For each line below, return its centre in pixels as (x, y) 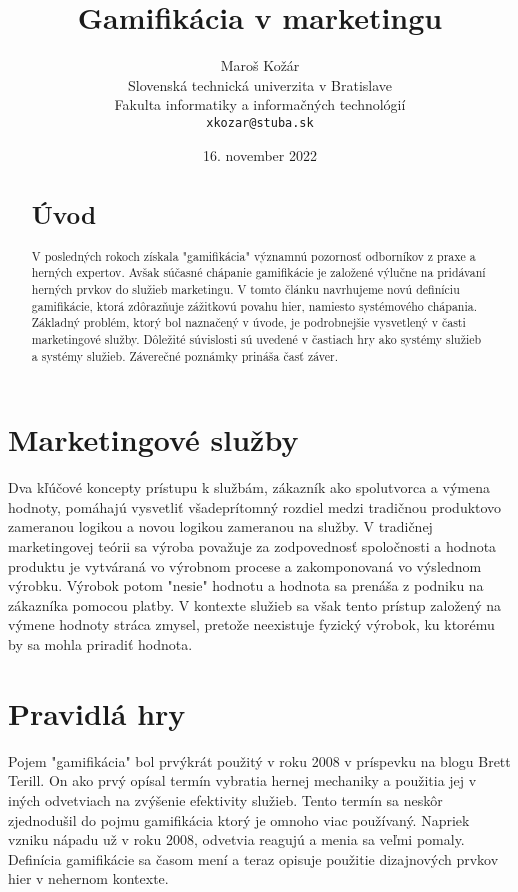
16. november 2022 (260, 154)
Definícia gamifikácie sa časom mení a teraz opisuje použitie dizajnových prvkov (253, 858)
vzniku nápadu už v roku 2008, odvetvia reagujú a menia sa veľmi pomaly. (236, 839)
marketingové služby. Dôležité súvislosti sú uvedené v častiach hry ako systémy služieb (256, 339)
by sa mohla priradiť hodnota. (100, 644)
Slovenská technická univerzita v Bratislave (260, 84)
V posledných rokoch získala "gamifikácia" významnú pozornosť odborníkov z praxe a (253, 255)
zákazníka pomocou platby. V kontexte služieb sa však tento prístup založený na (255, 604)
